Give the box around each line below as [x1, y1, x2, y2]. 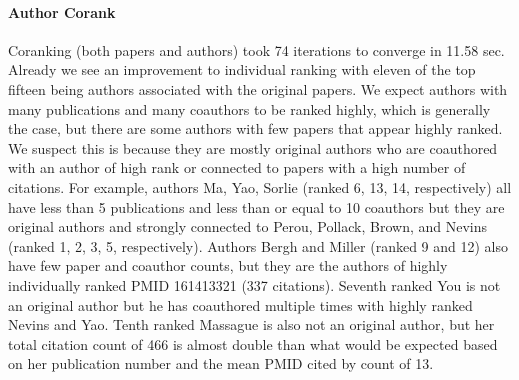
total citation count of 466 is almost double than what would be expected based [8, 333, 498, 354]
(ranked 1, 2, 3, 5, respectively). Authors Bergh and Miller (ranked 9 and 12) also [8, 235, 509, 256]
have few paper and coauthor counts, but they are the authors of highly [8, 255, 448, 276]
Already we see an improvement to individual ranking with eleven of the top [8, 59, 476, 80]
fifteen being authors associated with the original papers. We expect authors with [8, 78, 508, 99]
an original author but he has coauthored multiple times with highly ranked [8, 294, 473, 315]
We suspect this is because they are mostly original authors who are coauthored [8, 137, 498, 158]
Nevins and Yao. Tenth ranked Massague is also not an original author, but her [8, 314, 495, 335]
